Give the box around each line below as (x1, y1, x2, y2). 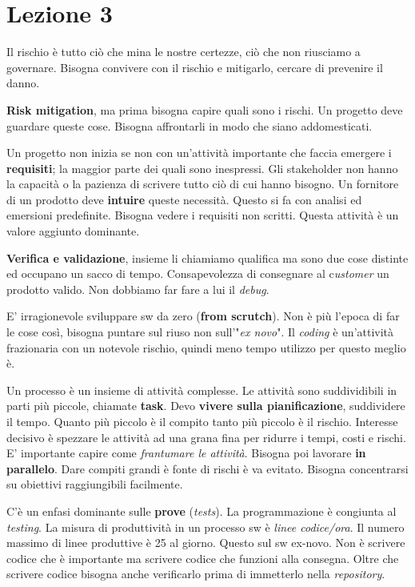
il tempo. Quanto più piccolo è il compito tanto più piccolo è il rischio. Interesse (6, 413, 398, 429)
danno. (6, 74, 40, 91)
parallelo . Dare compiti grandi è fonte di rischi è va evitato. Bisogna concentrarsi (6, 460, 409, 476)
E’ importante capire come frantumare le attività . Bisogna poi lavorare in (6, 444, 366, 461)
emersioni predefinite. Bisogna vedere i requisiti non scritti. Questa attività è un (6, 207, 399, 223)
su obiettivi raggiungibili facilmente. (6, 476, 183, 493)
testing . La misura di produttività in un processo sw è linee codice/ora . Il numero (6, 518, 405, 535)
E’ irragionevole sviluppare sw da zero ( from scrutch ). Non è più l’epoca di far (6, 308, 400, 324)
